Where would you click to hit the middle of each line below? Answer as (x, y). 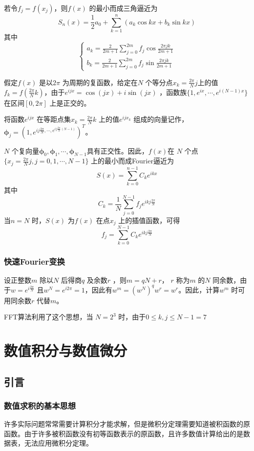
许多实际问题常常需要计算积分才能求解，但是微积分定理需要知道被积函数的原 (127, 424)
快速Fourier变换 (34, 261)
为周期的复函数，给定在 (100, 82)
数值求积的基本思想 (40, 405)
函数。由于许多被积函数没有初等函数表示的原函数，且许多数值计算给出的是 (124, 433)
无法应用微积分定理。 (58, 443)
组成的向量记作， (161, 119)
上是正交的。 (70, 102)
